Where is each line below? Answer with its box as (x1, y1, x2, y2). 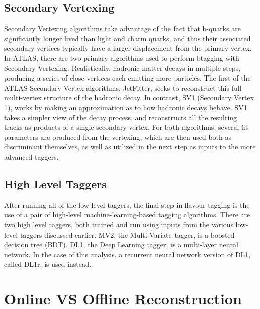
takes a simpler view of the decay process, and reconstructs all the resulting (4, 112, 237, 122)
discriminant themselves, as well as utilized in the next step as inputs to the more (4, 141, 256, 152)
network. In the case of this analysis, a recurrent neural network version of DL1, (4, 249, 251, 259)
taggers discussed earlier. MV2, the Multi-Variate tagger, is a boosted (20, 229, 235, 240)
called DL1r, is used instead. (4, 259, 92, 269)
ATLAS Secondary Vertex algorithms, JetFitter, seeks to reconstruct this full (4, 82, 242, 93)
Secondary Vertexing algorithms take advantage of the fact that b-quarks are (4, 23, 241, 34)
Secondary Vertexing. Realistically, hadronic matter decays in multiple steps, (4, 62, 241, 73)
